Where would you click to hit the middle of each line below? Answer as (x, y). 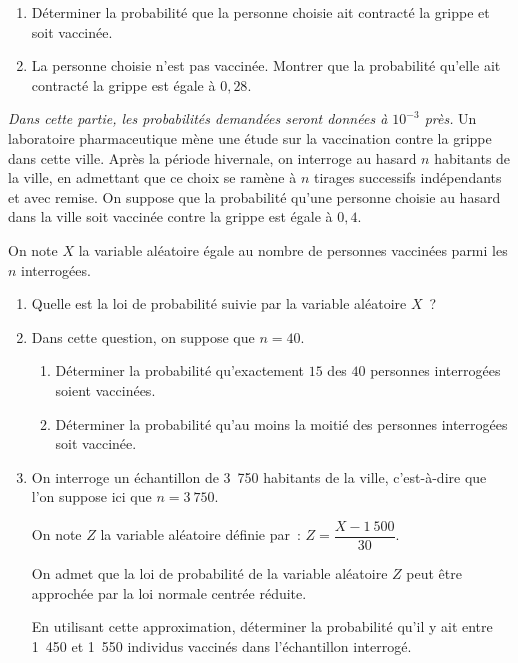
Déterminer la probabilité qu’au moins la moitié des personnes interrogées (281, 423)
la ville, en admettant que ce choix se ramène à (152, 177)
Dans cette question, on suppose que (143, 336)
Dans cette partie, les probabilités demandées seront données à (198, 118)
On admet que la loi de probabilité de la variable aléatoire (209, 572)
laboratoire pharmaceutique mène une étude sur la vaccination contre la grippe (250, 137)
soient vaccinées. (105, 389)
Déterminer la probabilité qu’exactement (180, 370)
